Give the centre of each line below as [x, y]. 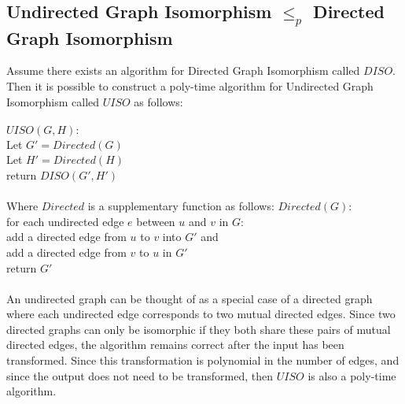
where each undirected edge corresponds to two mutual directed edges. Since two [201, 314]
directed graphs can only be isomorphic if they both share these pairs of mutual [199, 329]
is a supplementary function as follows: [181, 206]
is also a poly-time [352, 375]
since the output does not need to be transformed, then [140, 375]
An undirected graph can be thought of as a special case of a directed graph [190, 298]
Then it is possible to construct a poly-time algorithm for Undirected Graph [190, 85]
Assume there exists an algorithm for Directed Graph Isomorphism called [183, 70]
